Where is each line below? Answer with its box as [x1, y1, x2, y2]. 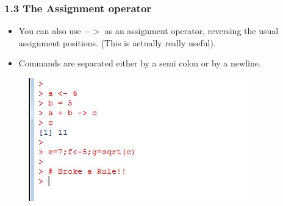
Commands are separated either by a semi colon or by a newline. [18, 57, 261, 69]
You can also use [18, 24, 81, 37]
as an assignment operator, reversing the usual [104, 24, 279, 37]
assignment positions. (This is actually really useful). [18, 36, 216, 49]
